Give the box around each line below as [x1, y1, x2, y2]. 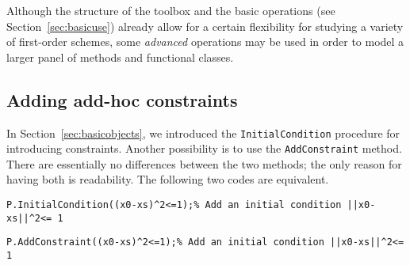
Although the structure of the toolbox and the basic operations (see [6, 2, 335, 18]
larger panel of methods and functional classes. [6, 48, 234, 65]
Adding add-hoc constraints [6, 87, 238, 112]
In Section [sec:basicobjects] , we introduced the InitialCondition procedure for [6, 124, 400, 141]
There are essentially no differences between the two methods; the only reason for [6, 155, 402, 172]
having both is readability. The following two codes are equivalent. [6, 171, 329, 187]
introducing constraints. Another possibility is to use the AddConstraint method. [6, 140, 402, 157]
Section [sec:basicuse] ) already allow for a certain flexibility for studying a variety [6, 17, 404, 34]
